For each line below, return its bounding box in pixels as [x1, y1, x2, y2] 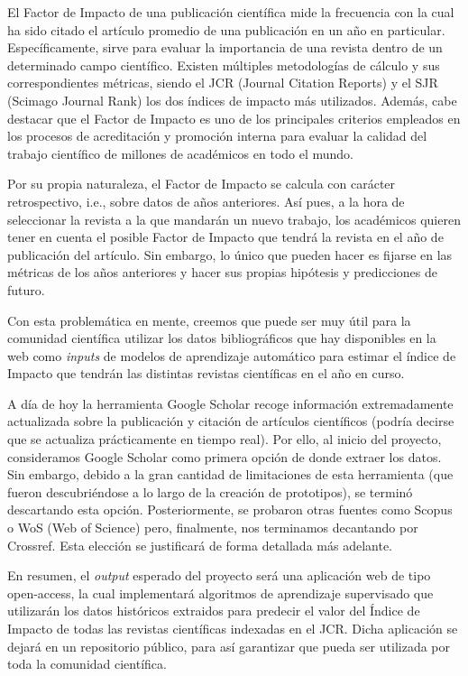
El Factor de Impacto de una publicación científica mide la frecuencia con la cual [7, 3, 454, 21]
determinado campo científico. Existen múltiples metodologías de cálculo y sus [7, 55, 440, 74]
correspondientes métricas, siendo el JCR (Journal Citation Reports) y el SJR [7, 73, 438, 92]
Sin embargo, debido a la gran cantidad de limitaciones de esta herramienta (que [7, 465, 454, 484]
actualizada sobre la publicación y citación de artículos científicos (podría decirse [7, 412, 454, 431]
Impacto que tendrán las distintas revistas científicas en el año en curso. [7, 364, 405, 383]
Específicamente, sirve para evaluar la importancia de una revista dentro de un [7, 38, 443, 57]
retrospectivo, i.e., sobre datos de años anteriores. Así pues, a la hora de [7, 191, 405, 210]
